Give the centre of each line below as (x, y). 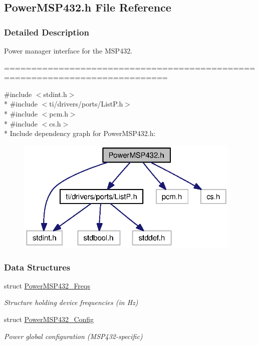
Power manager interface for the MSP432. (68, 50)
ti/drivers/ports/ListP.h (86, 104)
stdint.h (55, 94)
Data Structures (37, 267)
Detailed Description (47, 32)
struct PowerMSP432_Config (49, 319)
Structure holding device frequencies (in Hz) (71, 302)
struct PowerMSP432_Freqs (47, 285)
